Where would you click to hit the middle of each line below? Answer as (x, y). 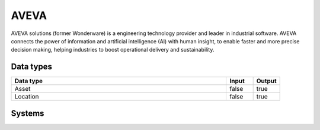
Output (266, 81)
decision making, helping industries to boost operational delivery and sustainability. (113, 50)
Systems (28, 113)
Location (27, 97)
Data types (32, 67)
